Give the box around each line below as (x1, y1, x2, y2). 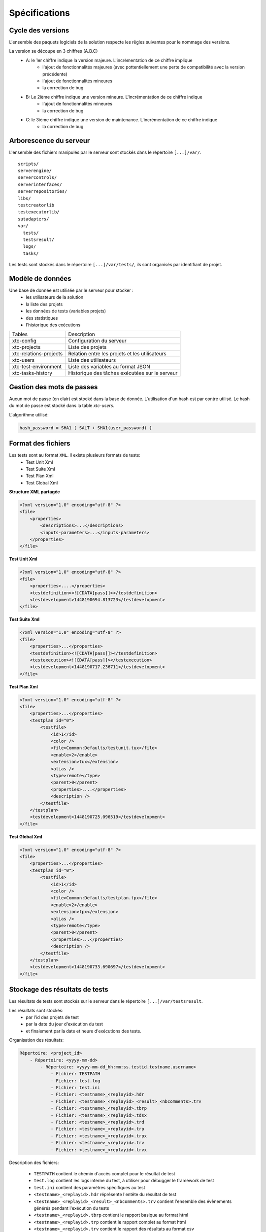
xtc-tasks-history (12, 370, 53, 376)
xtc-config (12, 338, 37, 344)
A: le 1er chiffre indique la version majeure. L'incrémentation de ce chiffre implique (26, 57, 193, 63)
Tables (12, 331, 28, 338)
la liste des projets (26, 301, 63, 307)
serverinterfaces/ (18, 181, 63, 187)
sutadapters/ (18, 216, 49, 222)
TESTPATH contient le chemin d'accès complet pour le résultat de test (33, 1170, 175, 1176)
